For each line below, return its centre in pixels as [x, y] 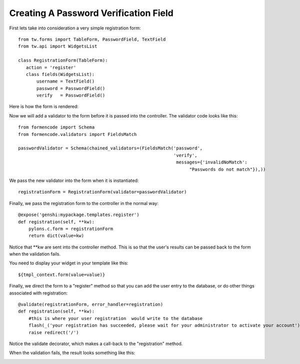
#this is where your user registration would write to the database [115, 318]
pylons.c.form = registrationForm [71, 228]
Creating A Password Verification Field [91, 13]
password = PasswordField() [71, 88]
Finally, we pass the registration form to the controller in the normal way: [84, 203]
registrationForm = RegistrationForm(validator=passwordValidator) [102, 192]
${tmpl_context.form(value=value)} [62, 274]
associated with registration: [38, 293]
